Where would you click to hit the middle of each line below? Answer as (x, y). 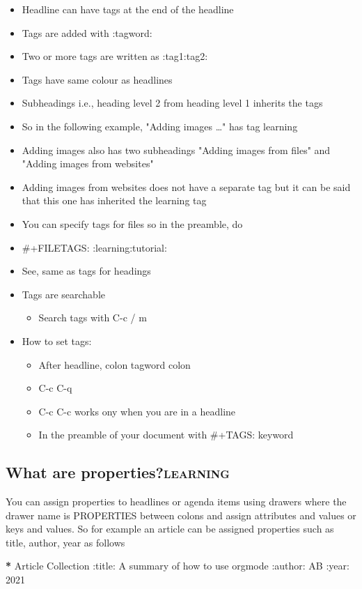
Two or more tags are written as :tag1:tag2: (115, 56)
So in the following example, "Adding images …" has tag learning (160, 126)
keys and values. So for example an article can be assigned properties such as (170, 529)
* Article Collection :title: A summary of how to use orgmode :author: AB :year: (178, 566)
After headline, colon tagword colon (115, 364)
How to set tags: (57, 341)
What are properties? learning (118, 472)
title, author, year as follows (65, 542)
